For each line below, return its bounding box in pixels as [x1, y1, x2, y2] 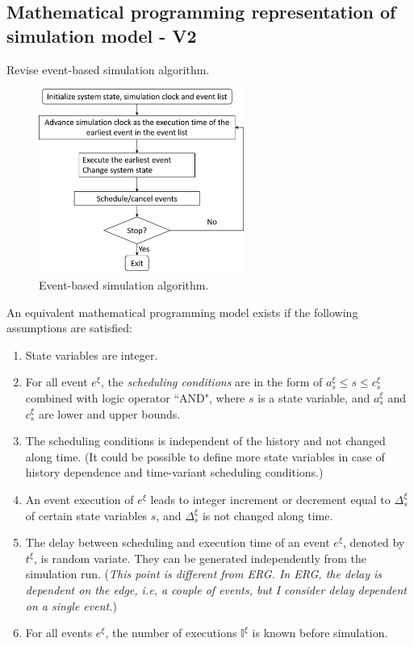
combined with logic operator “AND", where [25, 389, 245, 406]
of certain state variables [25, 506, 148, 523]
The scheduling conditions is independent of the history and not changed [25, 432, 386, 449]
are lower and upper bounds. [38, 405, 181, 422]
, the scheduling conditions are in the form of [100, 373, 323, 390]
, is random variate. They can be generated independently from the [33, 549, 367, 566]
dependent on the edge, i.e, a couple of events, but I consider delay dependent [25, 581, 407, 598]
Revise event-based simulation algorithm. [6, 60, 210, 77]
